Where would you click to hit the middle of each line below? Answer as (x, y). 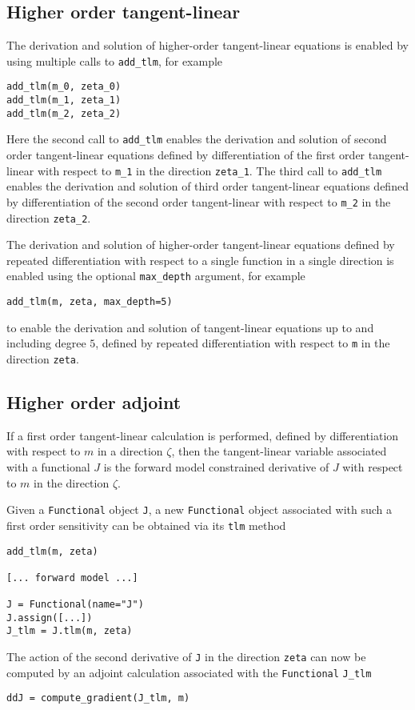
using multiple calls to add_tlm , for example (115, 60)
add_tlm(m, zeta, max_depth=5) (90, 302)
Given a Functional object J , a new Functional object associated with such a (200, 509)
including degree (46, 343)
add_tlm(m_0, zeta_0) (64, 87)
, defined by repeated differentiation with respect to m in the (243, 343)
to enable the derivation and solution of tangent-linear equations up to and (190, 327)
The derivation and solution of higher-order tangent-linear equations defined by (201, 245)
